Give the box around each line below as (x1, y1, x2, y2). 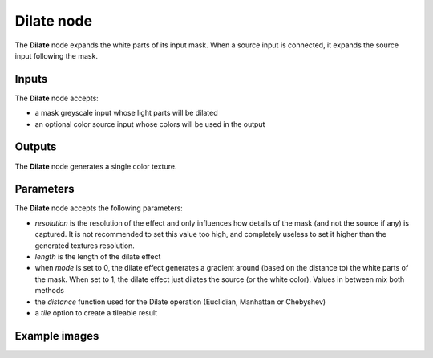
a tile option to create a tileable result (34, 307, 158, 317)
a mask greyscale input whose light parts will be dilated (34, 108, 218, 118)
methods (34, 286, 64, 295)
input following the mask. (14, 51, 98, 60)
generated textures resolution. (34, 241, 136, 250)
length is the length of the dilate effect (34, 252, 161, 261)
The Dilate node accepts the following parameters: (14, 203, 184, 213)
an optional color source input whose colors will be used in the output (34, 119, 265, 128)
